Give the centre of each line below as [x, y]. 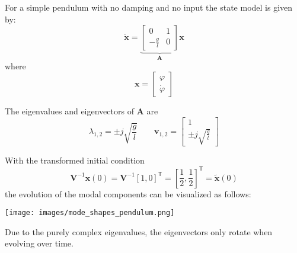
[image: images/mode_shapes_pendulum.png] [90, 213]
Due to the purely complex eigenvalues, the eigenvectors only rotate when [139, 231]
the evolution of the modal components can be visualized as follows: [128, 193]
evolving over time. [39, 243]
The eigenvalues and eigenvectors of [69, 111]
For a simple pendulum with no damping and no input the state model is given [149, 7]
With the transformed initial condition [75, 160]
